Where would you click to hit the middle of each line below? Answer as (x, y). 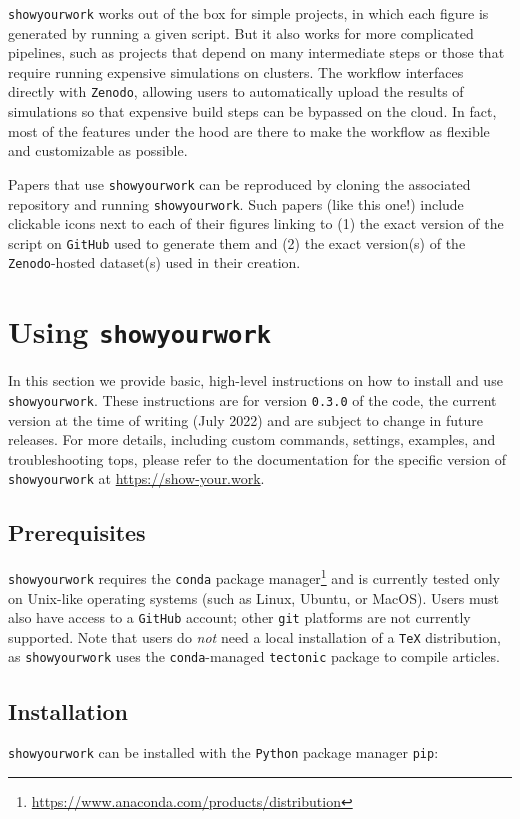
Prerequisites (77, 532)
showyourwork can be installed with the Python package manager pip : (223, 752)
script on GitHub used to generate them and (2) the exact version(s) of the (237, 242)
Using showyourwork (140, 331)
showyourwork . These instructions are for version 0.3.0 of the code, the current (252, 399)
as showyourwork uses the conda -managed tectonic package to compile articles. (254, 656)
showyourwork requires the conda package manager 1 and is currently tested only (254, 576)
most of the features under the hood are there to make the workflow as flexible (249, 130)
